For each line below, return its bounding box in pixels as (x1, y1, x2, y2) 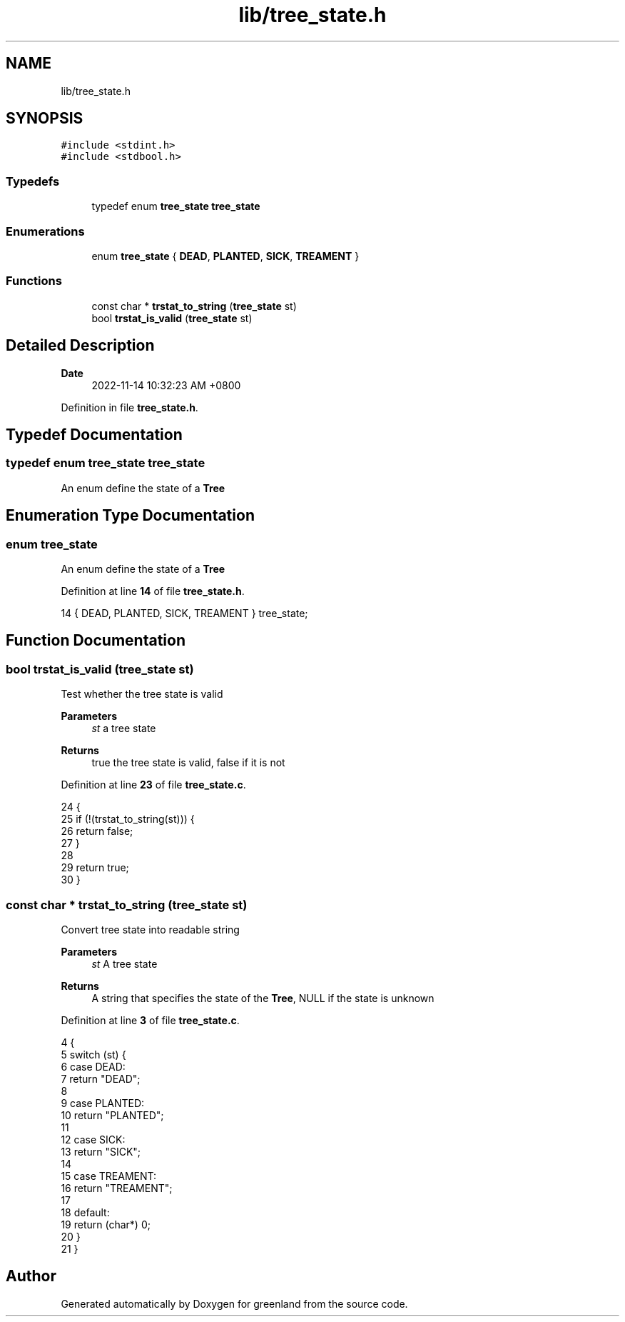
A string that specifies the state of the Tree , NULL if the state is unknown (91, 991, 435, 1004)
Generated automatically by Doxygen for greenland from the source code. (61, 1297, 408, 1310)
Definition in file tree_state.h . (61, 401, 198, 414)
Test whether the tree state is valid (61, 688, 223, 701)
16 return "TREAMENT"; (61, 1181, 173, 1194)
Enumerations (6, 224, 85, 239)
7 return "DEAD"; (61, 1072, 141, 1085)
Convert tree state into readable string (61, 923, 240, 936)
